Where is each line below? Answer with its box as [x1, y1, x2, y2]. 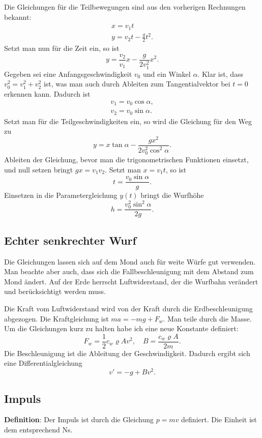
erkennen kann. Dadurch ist [4, 88, 91, 99]
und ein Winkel [142, 68, 191, 79]
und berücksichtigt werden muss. [4, 286, 106, 297]
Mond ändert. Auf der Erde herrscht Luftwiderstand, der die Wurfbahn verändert [4, 276, 258, 286]
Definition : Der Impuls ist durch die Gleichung [4, 414, 154, 425]
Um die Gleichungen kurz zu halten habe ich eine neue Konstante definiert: [4, 323, 239, 334]
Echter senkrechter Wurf [4, 232, 136, 248]
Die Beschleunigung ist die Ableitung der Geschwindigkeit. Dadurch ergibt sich [4, 347, 250, 358]
